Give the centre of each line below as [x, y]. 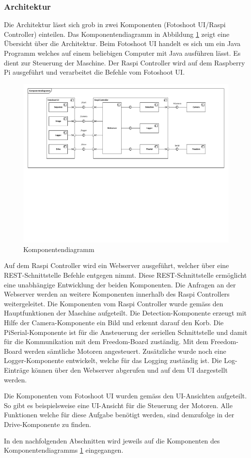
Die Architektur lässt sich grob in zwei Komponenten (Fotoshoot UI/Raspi [115, 24]
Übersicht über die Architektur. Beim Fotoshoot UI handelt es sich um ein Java [122, 43]
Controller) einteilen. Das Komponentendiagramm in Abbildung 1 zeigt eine [117, 34]
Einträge [16, 370]
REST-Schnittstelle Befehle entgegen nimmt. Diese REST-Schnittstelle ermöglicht [125, 275]
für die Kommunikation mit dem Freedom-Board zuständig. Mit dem [106, 341]
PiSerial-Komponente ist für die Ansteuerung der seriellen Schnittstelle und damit [126, 332]
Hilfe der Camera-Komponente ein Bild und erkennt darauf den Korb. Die [114, 323]
